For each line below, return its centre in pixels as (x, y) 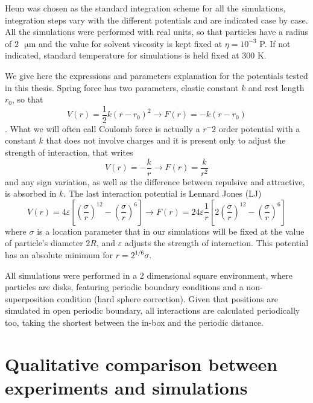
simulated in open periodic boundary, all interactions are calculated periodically (153, 310)
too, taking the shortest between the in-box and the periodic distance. (134, 322)
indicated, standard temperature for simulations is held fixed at (122, 55)
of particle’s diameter (44, 243)
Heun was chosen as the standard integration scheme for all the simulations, (145, 8)
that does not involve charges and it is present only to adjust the (166, 140)
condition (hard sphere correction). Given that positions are (168, 298)
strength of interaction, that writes (69, 152)
